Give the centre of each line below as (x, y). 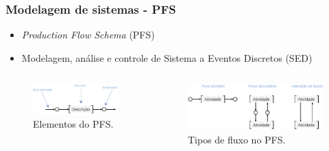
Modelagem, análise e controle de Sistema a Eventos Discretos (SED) (167, 57)
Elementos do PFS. (73, 124)
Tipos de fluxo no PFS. (236, 139)
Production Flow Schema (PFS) (88, 35)
